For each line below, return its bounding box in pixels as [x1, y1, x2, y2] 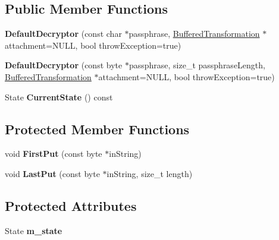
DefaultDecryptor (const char [5, 27, 122, 40]
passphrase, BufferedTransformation [128, 27, 260, 40]
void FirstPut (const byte [5, 147, 102, 160]
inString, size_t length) [106, 167, 193, 179]
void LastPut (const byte [5, 167, 100, 179]
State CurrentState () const [5, 90, 113, 103]
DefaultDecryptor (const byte [5, 59, 123, 71]
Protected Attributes [5, 196, 137, 214]
